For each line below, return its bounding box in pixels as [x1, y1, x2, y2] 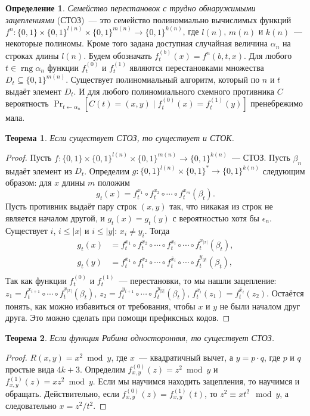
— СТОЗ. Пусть [231, 151, 290, 164]
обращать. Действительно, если [5, 387, 119, 399]
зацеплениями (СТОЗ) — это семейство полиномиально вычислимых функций [5, 13, 292, 26]
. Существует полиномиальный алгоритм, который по [66, 73, 260, 86]
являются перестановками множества [129, 61, 264, 74]
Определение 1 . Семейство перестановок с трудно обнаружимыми [5, 2, 256, 14]
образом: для [5, 176, 52, 188]
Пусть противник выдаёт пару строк [5, 200, 137, 212]
